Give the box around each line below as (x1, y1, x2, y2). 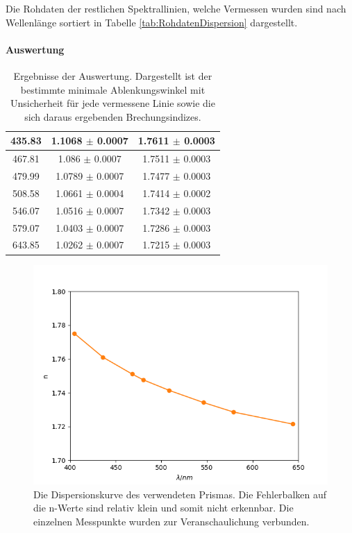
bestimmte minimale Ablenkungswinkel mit (20, 82, 206, 96)
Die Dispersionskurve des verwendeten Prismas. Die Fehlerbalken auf (33, 487, 327, 501)
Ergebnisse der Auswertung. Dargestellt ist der (13, 68, 212, 83)
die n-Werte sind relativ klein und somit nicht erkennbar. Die (33, 500, 294, 515)
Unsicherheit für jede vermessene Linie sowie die (10, 96, 215, 110)
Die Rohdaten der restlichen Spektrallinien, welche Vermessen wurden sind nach (6, 1, 346, 15)
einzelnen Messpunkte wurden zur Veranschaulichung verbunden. (33, 514, 310, 528)
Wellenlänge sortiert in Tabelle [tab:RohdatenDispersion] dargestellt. (6, 15, 298, 29)
